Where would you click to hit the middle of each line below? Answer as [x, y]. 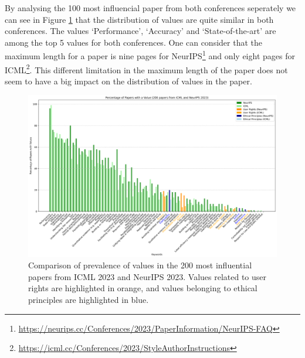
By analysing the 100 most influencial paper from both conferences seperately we [150, 8]
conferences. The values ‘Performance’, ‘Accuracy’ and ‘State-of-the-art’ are [140, 31]
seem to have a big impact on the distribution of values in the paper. [128, 81]
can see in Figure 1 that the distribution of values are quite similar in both [139, 19]
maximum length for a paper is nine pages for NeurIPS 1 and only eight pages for [150, 55]
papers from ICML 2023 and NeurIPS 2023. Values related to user [148, 276]
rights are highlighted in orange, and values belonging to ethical [143, 288]
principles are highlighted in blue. [89, 300]
